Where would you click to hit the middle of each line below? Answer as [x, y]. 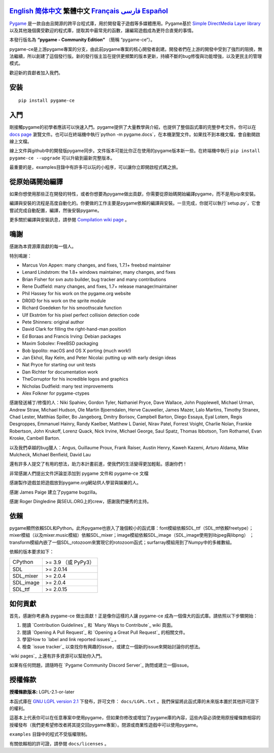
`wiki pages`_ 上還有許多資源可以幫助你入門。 [57, 656]
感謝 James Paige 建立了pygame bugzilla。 [55, 492]
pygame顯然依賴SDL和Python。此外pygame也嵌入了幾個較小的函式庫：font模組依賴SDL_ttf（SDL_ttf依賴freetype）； [131, 528]
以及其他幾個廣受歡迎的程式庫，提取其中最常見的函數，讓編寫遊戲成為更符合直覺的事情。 [103, 30]
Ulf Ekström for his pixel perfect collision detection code [81, 315]
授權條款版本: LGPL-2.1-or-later [42, 692]
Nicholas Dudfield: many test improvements [68, 386]
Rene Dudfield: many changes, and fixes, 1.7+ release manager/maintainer [100, 286]
